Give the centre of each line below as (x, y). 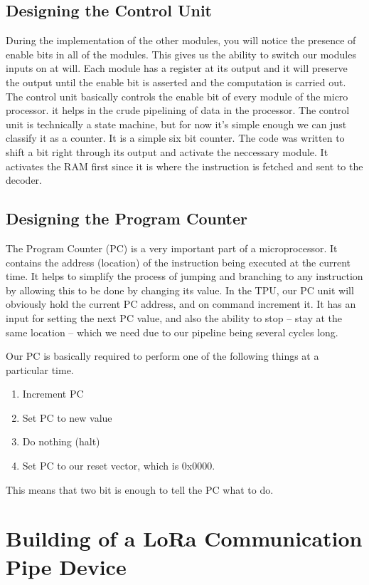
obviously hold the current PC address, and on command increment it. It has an (181, 304)
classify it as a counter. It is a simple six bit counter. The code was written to (175, 138)
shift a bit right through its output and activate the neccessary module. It (167, 151)
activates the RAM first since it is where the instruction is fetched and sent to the (184, 166)
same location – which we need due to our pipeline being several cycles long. (172, 332)
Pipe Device (66, 566)
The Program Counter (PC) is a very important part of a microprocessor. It (172, 248)
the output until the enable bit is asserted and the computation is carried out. (176, 82)
